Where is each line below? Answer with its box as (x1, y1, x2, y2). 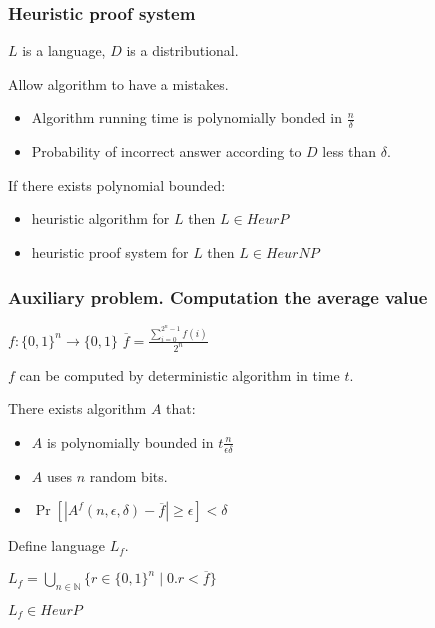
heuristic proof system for (31, 242, 189, 263)
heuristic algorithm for (31, 208, 170, 229)
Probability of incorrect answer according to (31, 141, 302, 162)
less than (322, 141, 377, 162)
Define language (8, 535, 106, 556)
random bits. (89, 465, 168, 486)
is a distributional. (126, 40, 239, 61)
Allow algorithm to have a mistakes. (8, 73, 229, 94)
